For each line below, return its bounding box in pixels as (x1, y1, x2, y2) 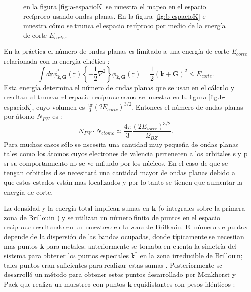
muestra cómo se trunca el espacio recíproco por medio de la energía (23, 20, 226, 31)
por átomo (4, 111, 35, 121)
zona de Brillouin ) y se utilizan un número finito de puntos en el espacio (4, 212, 220, 222)
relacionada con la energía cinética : (4, 55, 110, 65)
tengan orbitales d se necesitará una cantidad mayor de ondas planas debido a (4, 167, 236, 178)
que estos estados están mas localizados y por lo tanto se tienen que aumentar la (4, 177, 243, 187)
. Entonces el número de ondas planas (132, 101, 243, 112)
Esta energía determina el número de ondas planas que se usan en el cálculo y (4, 82, 235, 92)
